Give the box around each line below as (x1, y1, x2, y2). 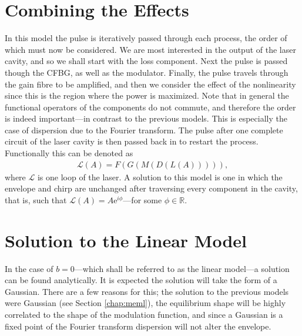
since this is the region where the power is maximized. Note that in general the (5, 89, 289, 102)
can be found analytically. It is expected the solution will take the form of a (5, 274, 277, 286)
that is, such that (5, 193, 67, 206)
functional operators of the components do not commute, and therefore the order (5, 100, 296, 113)
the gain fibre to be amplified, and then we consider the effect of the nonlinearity (5, 78, 296, 90)
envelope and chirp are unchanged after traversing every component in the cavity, (5, 182, 298, 194)
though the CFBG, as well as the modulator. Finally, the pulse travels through (5, 66, 288, 78)
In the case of (5, 262, 53, 274)
